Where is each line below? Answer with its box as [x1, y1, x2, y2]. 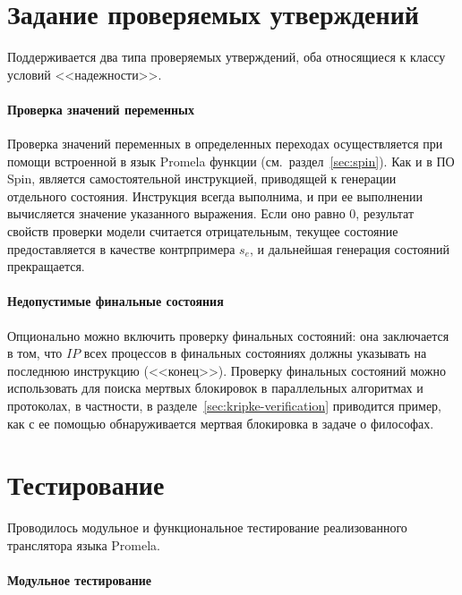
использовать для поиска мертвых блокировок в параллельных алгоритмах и [7, 378, 423, 397]
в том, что [7, 344, 63, 362]
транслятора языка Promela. [7, 535, 160, 554]
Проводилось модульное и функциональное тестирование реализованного [7, 518, 407, 537]
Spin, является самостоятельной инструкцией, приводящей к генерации [7, 169, 397, 188]
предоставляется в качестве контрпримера [7, 239, 235, 258]
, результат [355, 204, 415, 223]
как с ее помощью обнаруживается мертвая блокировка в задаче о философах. [7, 413, 434, 432]
